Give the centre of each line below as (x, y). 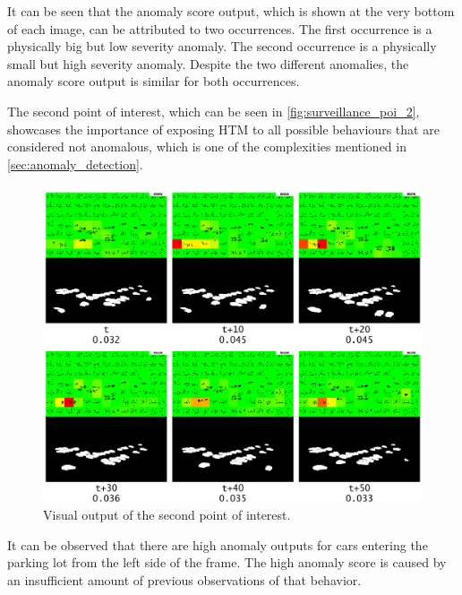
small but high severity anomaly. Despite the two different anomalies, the (208, 63)
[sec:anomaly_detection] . (75, 164)
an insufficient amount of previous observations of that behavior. (184, 579)
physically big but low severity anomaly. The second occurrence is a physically (222, 46)
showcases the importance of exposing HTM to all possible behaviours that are (223, 129)
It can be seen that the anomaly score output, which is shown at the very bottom (231, 11)
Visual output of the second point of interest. (167, 515)
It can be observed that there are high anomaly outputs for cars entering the (218, 544)
